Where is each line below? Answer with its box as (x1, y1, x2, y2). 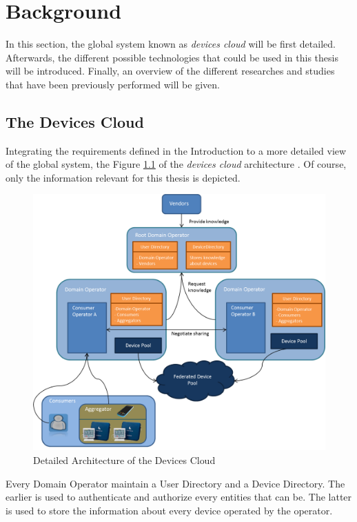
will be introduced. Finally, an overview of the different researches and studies (6, 64, 335, 78)
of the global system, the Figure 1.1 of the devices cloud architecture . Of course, (6, 157, 347, 171)
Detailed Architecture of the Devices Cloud (33, 453, 216, 467)
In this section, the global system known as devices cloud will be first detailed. (6, 37, 336, 51)
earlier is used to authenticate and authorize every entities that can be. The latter (6, 490, 352, 504)
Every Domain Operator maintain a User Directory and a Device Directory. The (6, 476, 345, 490)
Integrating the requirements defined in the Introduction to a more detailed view (6, 143, 347, 157)
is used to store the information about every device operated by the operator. (6, 503, 333, 517)
